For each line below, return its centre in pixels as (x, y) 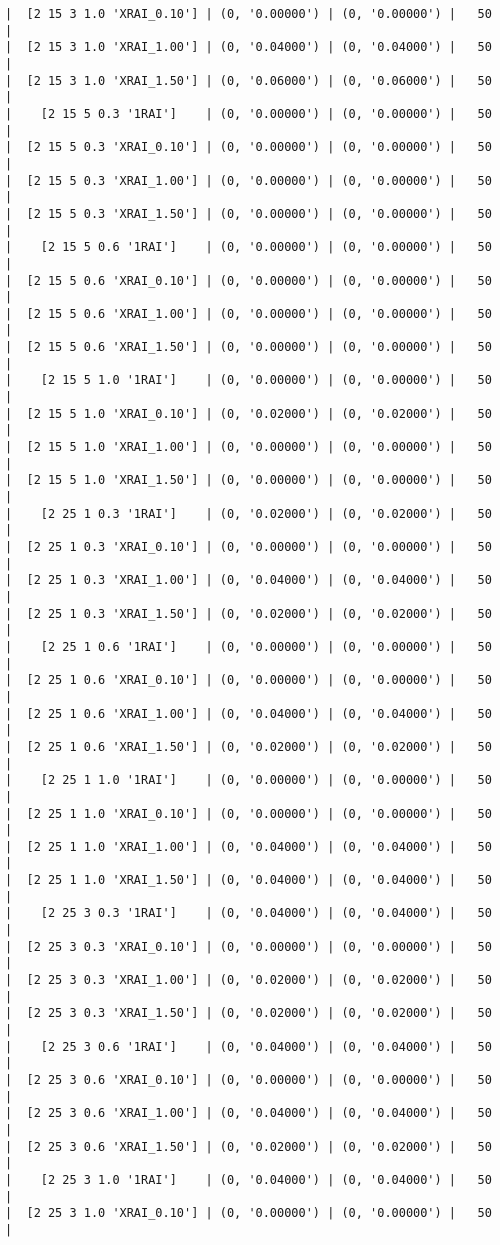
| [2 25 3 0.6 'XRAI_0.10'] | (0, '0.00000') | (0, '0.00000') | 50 (248, 1080)
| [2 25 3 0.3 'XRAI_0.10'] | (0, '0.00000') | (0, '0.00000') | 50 (248, 946)
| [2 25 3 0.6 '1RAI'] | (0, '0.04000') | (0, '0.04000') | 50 (248, 1046)
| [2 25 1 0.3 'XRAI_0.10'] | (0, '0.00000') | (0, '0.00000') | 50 (248, 547)
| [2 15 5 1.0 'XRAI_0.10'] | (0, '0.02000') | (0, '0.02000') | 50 (248, 413)
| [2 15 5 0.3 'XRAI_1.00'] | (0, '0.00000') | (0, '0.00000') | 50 (248, 180)
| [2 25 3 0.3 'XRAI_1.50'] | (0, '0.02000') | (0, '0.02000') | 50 (248, 1013)
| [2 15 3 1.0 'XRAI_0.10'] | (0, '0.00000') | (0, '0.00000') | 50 (248, 14)
